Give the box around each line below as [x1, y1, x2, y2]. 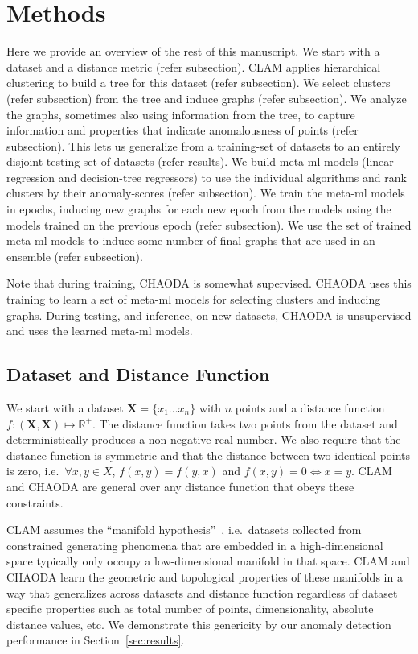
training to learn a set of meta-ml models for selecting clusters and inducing [6, 291, 381, 308]
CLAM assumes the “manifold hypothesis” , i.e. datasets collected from [6, 521, 362, 538]
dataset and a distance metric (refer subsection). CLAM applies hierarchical [6, 58, 381, 75]
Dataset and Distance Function [6, 362, 270, 387]
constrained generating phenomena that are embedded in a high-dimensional [6, 536, 383, 553]
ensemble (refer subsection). [6, 247, 143, 264]
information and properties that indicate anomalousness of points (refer [6, 122, 359, 139]
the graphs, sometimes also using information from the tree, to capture [6, 106, 355, 122]
